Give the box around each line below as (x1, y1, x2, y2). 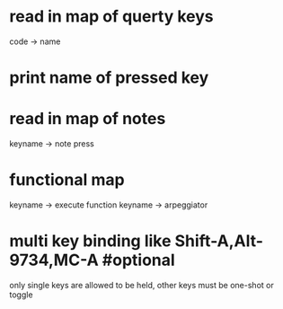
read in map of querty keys (9, 6, 214, 27)
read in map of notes (9, 109, 166, 129)
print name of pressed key (9, 67, 209, 88)
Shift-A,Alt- (174, 231, 263, 252)
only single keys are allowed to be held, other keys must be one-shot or (9, 279, 274, 290)
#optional (102, 250, 175, 270)
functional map (9, 170, 125, 190)
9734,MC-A (9, 250, 99, 270)
